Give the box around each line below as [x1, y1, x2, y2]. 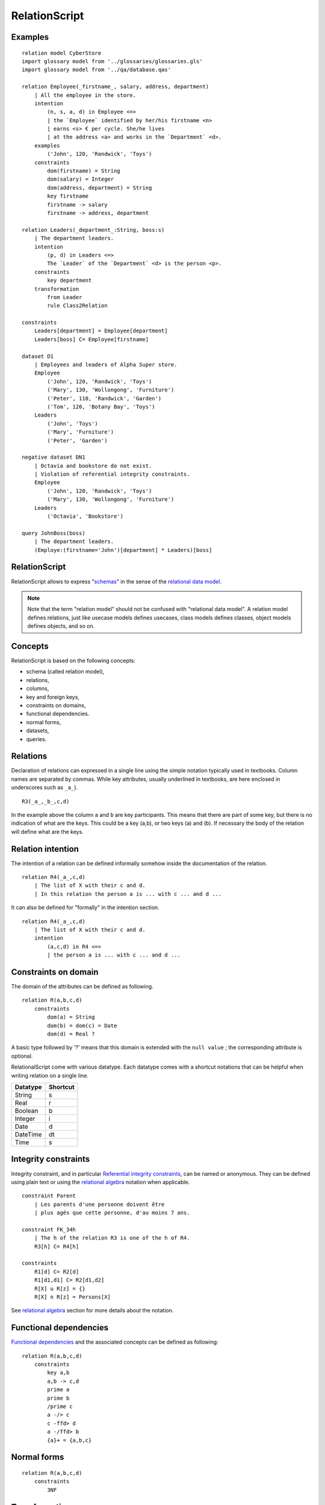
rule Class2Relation [47, 302, 108, 309]
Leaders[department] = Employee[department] [34, 327, 168, 334]
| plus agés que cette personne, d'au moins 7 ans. [34, 1209, 190, 1216]
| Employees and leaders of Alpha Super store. [34, 361, 178, 368]
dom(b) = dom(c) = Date [47, 1022, 117, 1029]
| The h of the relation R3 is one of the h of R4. [34, 1235, 190, 1241]
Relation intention [11, 843, 79, 854]
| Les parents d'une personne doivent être [34, 1201, 165, 1208]
